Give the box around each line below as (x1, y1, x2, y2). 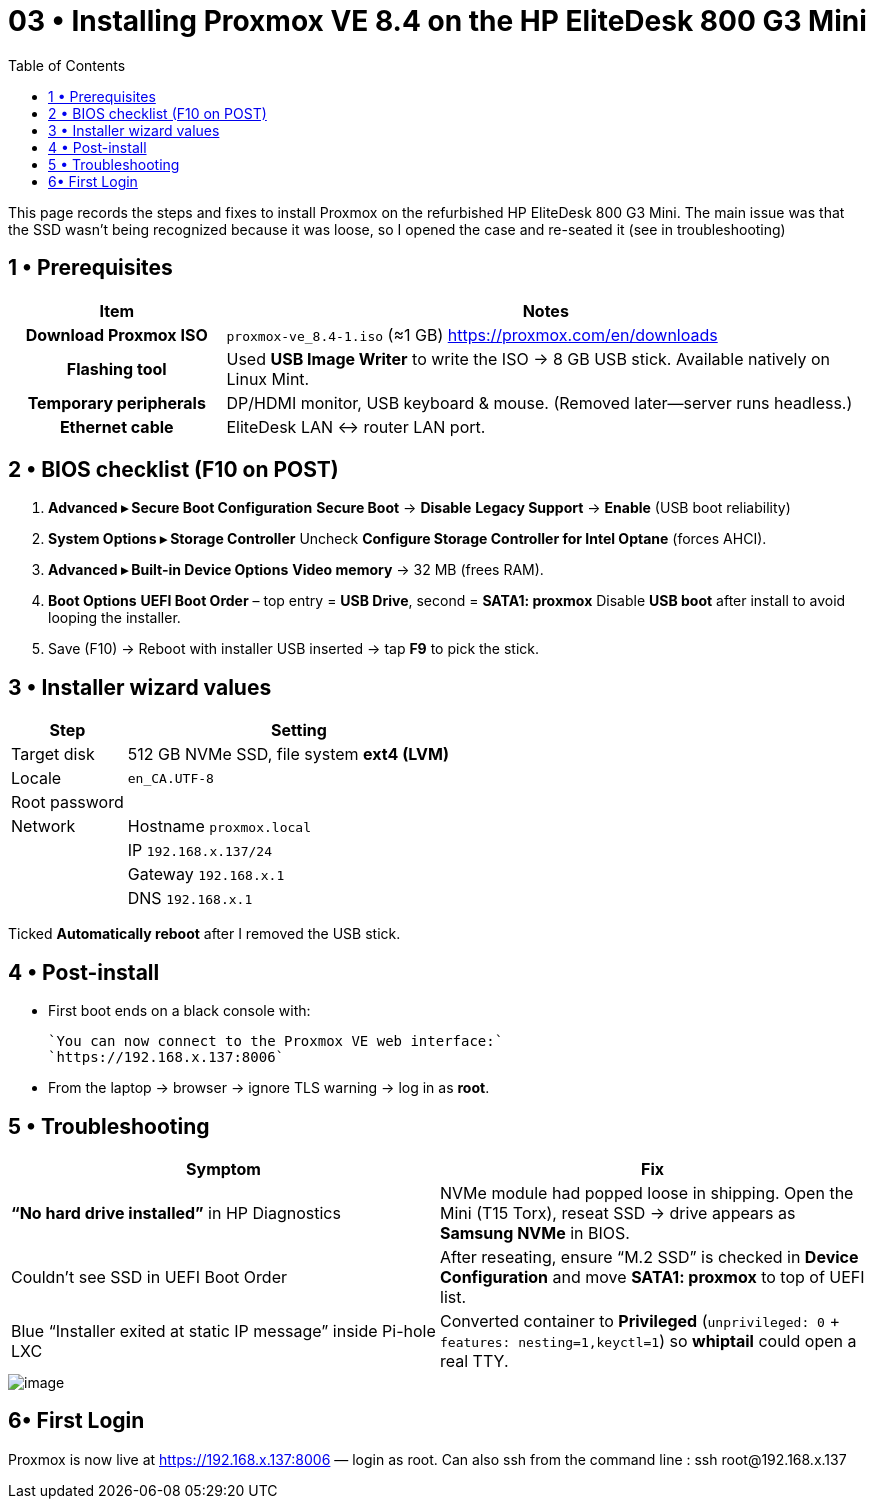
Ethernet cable (59, 416, 174, 437)
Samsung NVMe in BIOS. (440, 1222, 630, 1243)
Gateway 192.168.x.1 (127, 864, 285, 885)
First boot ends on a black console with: (48, 1002, 311, 1020)
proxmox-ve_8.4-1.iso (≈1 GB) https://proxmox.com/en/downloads (226, 324, 718, 345)
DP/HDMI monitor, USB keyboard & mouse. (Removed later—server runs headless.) (226, 392, 853, 413)
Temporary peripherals (27, 392, 206, 413)
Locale (11, 768, 62, 789)
